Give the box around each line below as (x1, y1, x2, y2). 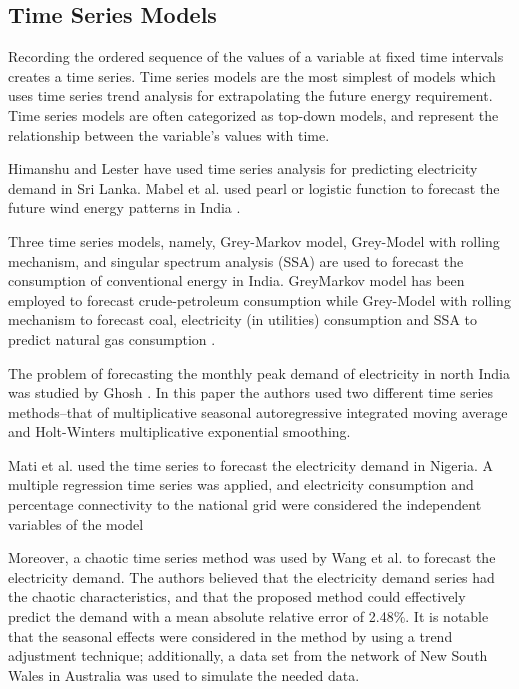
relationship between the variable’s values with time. (8, 124, 330, 145)
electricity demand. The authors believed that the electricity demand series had (8, 566, 495, 587)
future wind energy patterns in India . (8, 197, 241, 218)
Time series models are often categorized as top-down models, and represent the (8, 104, 499, 125)
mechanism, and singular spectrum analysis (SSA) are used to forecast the (8, 250, 464, 271)
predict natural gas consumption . (8, 328, 216, 349)
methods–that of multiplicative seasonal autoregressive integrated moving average (8, 401, 508, 422)
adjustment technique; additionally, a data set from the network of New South (8, 645, 488, 666)
